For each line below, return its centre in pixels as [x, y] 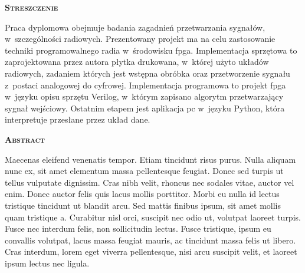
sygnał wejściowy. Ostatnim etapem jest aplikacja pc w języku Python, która [145, 108]
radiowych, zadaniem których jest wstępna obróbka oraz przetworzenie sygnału [147, 73]
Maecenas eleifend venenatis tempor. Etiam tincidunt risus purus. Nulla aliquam [150, 159]
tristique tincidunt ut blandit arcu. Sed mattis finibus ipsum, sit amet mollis [143, 205]
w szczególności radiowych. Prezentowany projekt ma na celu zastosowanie [140, 39]
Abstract [25, 139]
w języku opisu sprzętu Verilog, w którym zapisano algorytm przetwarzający [144, 96]
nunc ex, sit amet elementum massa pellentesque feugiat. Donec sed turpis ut [144, 171]
